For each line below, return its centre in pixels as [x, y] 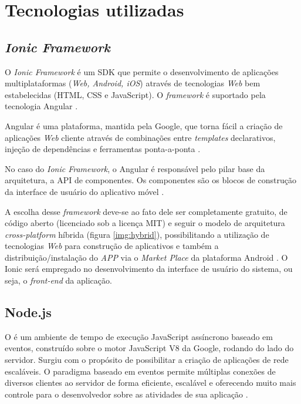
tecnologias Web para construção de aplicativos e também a [112, 246]
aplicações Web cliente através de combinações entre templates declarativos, [140, 137]
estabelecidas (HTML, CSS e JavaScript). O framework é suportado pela [135, 94]
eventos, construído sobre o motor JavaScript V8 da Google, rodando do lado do [149, 348]
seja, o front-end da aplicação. [58, 280]
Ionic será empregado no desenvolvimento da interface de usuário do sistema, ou [149, 269]
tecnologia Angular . [41, 106]
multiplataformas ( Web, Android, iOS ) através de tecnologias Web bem [133, 83]
